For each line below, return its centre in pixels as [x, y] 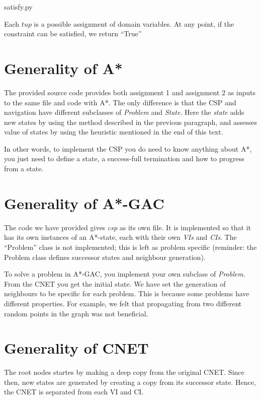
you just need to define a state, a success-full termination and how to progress [124, 158]
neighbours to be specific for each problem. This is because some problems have [127, 293]
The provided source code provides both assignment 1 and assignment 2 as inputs [130, 92]
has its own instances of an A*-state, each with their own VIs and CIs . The [120, 237]
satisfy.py [18, 7]
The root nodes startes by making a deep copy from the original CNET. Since [124, 372]
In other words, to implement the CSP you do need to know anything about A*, [128, 148]
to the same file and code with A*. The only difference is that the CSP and [120, 102]
